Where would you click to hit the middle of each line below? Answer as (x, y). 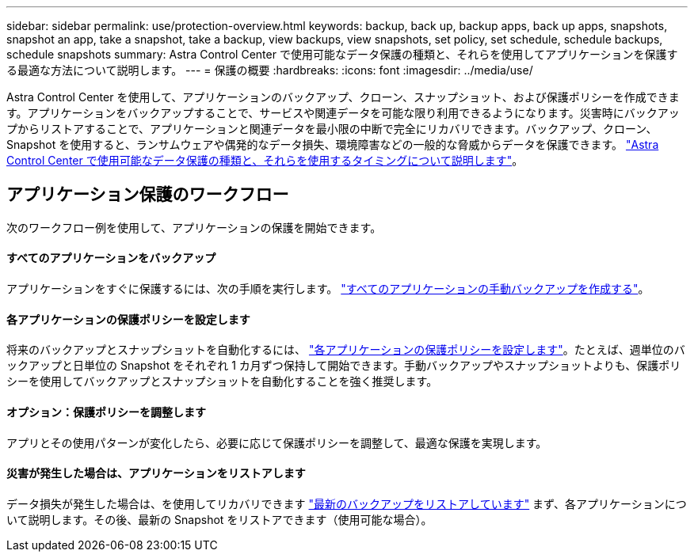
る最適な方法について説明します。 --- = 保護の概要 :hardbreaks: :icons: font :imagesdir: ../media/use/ (270, 70)
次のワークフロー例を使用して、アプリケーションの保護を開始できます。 (194, 227)
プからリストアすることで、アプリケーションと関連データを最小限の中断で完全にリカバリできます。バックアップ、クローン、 (332, 129)
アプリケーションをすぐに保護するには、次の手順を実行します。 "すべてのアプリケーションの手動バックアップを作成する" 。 (328, 289)
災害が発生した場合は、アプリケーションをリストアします (156, 473)
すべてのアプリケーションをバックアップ (111, 258)
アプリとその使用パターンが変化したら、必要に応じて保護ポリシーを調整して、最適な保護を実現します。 (277, 442)
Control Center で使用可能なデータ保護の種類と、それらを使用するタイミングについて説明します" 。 (265, 160)
